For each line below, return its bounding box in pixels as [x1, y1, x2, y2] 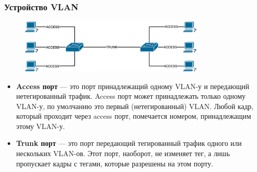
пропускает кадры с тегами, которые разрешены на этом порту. [16, 158, 214, 168]
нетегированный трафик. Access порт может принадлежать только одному [16, 91, 246, 101]
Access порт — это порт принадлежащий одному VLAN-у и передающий [16, 80, 249, 91]
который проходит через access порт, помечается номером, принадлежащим [16, 111, 251, 121]
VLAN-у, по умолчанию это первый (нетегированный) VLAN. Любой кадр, [16, 100, 253, 111]
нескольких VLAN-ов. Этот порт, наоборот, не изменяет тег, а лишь [16, 148, 230, 159]
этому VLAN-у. [16, 120, 65, 131]
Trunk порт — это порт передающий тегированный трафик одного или [16, 138, 242, 148]
